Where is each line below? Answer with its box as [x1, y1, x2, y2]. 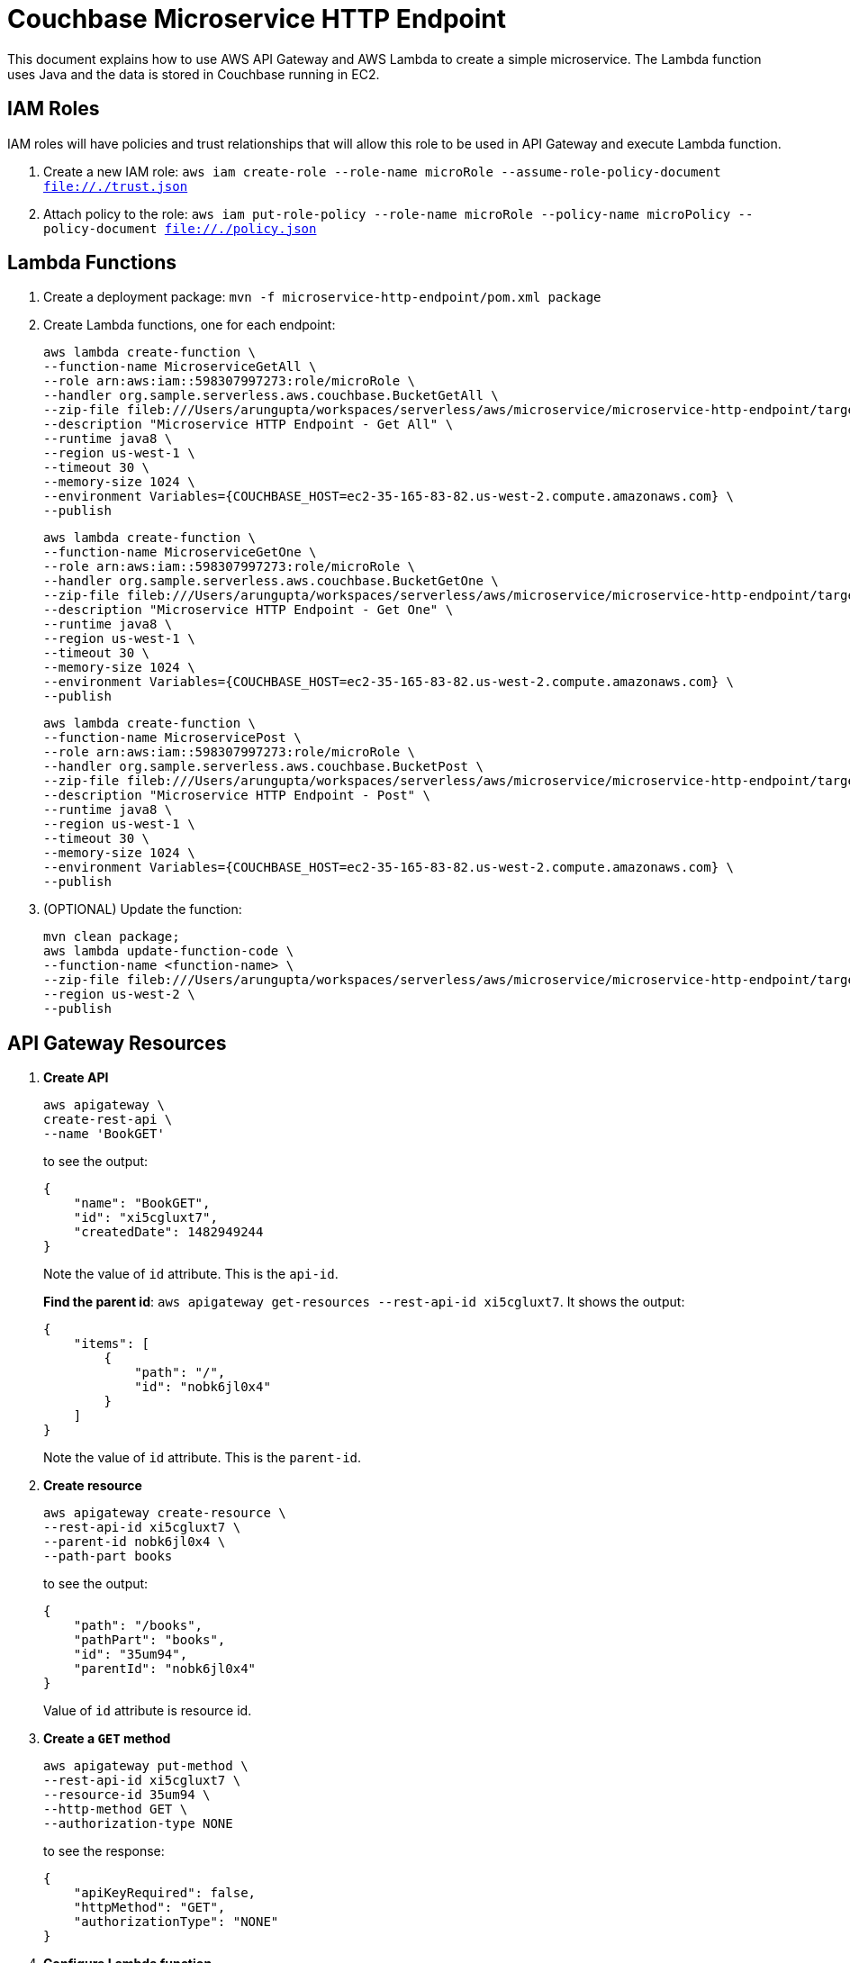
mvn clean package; [43, 929, 180, 945]
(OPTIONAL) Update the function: [43, 901, 242, 918]
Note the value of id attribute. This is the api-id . [43, 1266, 339, 1282]
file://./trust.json [43, 178, 188, 194]
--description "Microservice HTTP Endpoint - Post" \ [43, 788, 430, 803]
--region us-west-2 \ [43, 987, 195, 1002]
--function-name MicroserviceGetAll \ [43, 359, 317, 375]
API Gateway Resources [7, 1031, 227, 1054]
